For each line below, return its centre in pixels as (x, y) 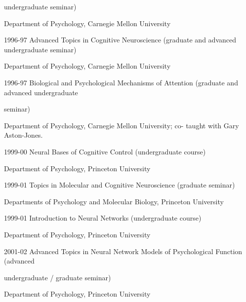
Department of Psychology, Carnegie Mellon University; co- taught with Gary (122, 125)
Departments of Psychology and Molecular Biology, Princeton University (114, 201)
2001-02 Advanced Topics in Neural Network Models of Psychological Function (123, 251)
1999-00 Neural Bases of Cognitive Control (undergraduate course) (105, 151)
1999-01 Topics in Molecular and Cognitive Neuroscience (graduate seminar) (120, 185)
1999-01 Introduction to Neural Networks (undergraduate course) (103, 218)
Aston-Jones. (23, 135)
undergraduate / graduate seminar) (58, 277)
